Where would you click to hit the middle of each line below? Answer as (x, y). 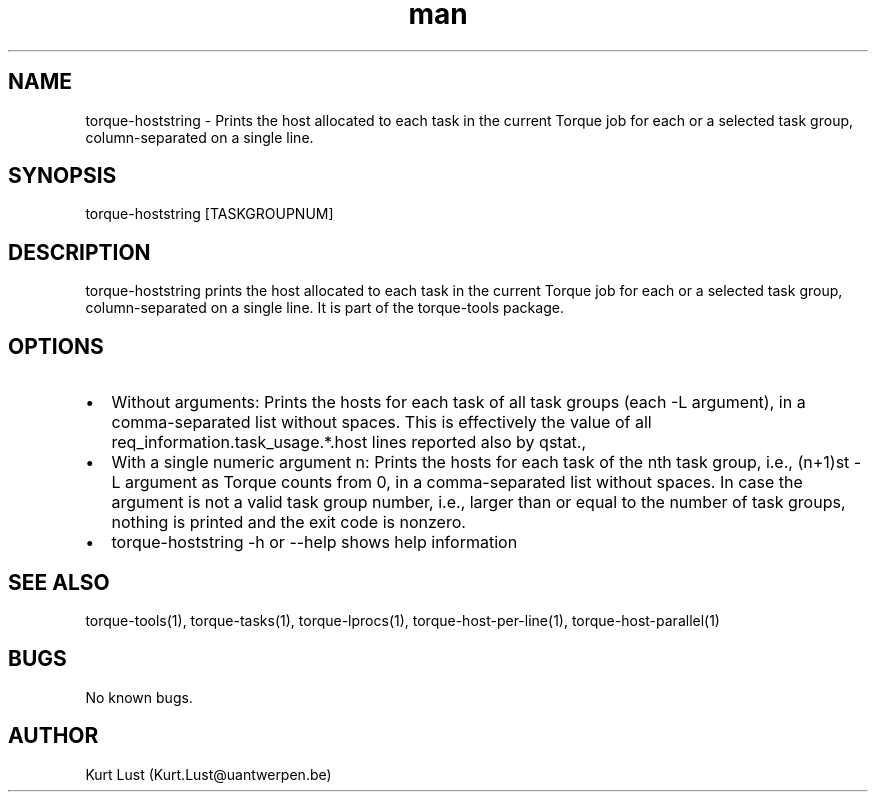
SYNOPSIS (62, 176)
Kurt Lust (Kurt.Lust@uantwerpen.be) (208, 774)
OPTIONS (56, 346)
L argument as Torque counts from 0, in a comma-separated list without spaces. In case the (457, 482)
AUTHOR (53, 736)
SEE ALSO (59, 582)
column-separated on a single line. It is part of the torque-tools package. (324, 308)
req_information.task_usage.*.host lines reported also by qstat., (349, 442)
